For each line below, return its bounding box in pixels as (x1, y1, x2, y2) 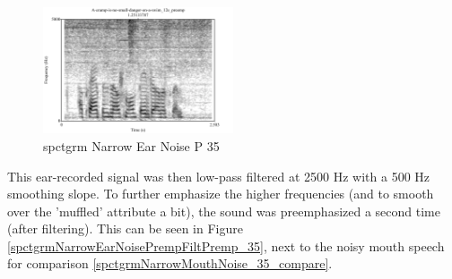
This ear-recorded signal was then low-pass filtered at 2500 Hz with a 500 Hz (7, 166, 430, 185)
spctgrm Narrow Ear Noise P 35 (43, 136, 220, 155)
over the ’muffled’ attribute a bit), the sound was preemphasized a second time (7, 201, 440, 220)
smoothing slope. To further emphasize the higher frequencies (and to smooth (7, 184, 434, 203)
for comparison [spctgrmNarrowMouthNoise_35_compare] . (7, 254, 333, 273)
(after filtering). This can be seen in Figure (7, 219, 243, 238)
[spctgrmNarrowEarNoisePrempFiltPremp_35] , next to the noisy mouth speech (7, 236, 445, 255)
